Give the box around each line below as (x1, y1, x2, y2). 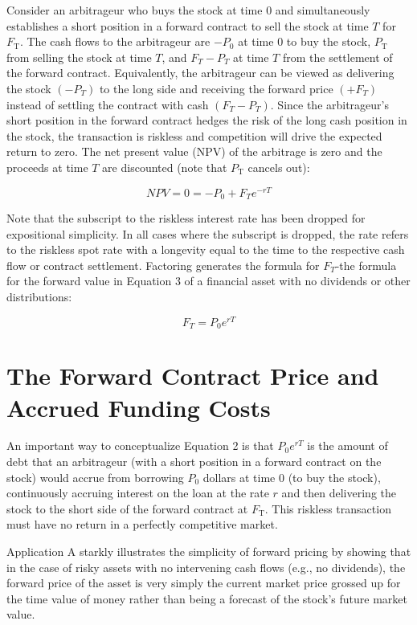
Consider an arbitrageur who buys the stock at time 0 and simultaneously (6, 2, 370, 18)
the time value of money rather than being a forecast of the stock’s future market (6, 590, 407, 607)
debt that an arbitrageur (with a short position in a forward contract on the (6, 453, 382, 470)
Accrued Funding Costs (6, 390, 271, 423)
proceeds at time (6, 158, 88, 175)
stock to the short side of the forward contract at (6, 500, 248, 517)
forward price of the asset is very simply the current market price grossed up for (6, 574, 401, 591)
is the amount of (307, 437, 388, 454)
